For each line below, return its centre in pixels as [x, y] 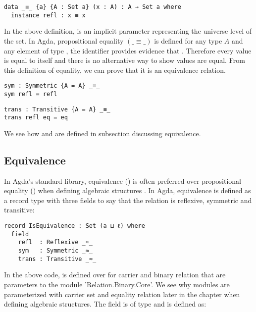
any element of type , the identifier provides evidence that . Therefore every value [128, 50]
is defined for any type [188, 40]
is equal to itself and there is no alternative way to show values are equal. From [125, 60]
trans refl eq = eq [36, 118]
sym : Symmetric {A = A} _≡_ [52, 86]
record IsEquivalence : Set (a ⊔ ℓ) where [75, 226]
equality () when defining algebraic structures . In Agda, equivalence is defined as [128, 190]
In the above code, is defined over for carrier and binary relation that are [115, 275]
